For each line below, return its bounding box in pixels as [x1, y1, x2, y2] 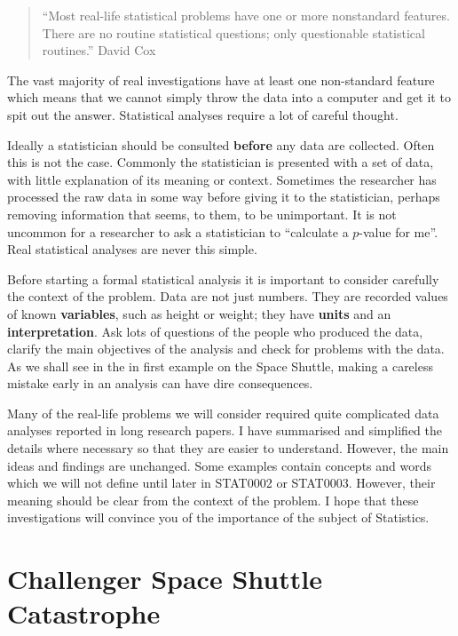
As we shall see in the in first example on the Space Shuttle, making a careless [7, 356, 433, 375]
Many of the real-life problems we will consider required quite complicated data [7, 403, 439, 422]
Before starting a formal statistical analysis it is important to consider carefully [7, 269, 439, 288]
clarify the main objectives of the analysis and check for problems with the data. [7, 339, 445, 358]
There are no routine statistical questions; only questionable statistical [42, 23, 425, 42]
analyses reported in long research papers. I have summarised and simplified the [7, 421, 442, 440]
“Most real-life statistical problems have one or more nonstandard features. [42, 6, 450, 24]
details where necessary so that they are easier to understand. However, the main [7, 439, 449, 457]
